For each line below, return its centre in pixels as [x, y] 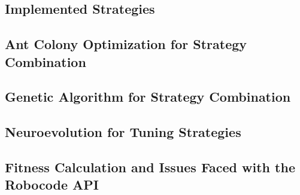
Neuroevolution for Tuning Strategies [123, 132]
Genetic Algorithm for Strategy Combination [148, 97]
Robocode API [52, 185]
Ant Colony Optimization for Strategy [126, 44]
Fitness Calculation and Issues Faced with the [150, 167]
